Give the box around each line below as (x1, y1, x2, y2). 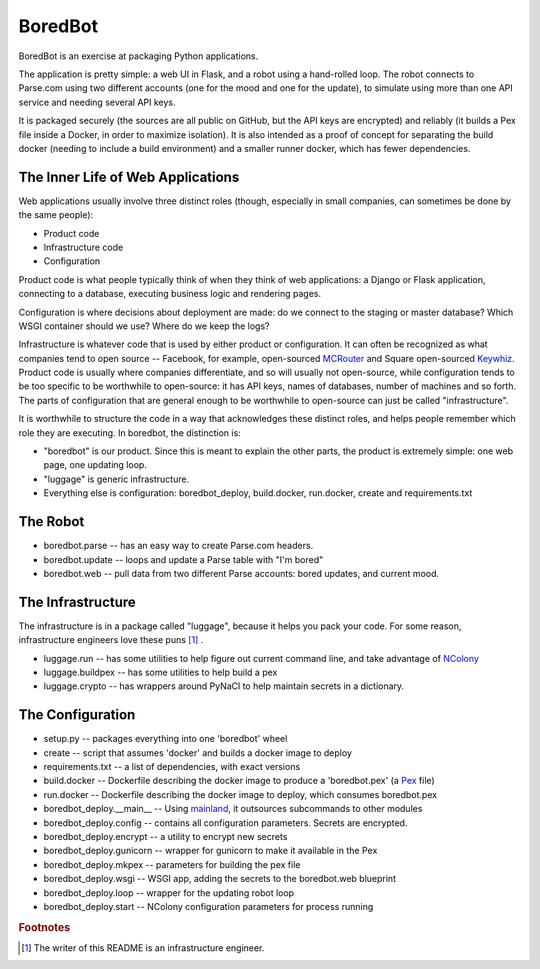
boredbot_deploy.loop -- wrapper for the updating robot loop (43, 886, 295, 899)
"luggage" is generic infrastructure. (43, 473, 190, 485)
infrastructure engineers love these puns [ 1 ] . (18, 634, 204, 646)
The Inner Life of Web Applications (18, 168, 240, 185)
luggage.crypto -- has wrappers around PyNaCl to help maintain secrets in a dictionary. (43, 680, 405, 692)
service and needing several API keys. (18, 96, 176, 108)
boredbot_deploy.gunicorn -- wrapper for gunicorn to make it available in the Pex (43, 845, 378, 857)
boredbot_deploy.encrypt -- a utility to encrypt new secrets (43, 831, 288, 843)
